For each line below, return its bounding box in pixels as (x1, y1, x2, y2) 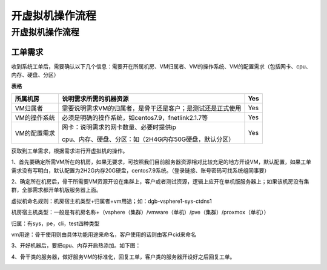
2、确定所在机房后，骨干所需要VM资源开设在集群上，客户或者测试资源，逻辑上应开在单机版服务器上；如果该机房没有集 (11, 178, 309, 185)
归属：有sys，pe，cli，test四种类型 (11, 220, 100, 227)
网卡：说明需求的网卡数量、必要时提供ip (61, 123, 177, 131)
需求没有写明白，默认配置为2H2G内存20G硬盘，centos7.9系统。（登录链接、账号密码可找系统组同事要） (11, 166, 270, 174)
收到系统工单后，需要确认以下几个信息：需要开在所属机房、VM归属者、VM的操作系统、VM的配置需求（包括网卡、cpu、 (11, 62, 311, 70)
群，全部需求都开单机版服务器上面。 (11, 186, 102, 194)
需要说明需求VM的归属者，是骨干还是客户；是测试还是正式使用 (61, 104, 242, 112)
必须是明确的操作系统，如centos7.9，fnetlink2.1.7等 (61, 113, 208, 122)
